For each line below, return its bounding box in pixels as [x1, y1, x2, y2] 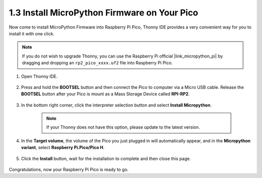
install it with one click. [9, 30, 55, 36]
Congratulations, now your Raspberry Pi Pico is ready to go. [9, 167, 129, 173]
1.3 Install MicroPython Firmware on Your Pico [9, 7, 198, 18]
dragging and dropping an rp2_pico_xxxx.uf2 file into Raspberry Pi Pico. [22, 60, 173, 66]
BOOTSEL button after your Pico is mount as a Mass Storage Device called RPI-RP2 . [21, 91, 190, 97]
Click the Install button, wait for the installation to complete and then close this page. [21, 155, 191, 162]
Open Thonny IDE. [21, 73, 58, 79]
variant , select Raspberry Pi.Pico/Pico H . [21, 145, 105, 150]
